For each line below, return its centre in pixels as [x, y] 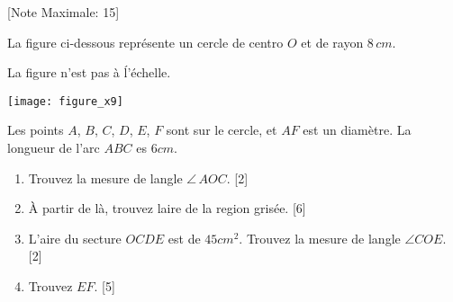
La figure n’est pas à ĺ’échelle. [89, 72]
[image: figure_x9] [65, 101]
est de [184, 238]
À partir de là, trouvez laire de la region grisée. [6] [167, 208]
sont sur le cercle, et [222, 130]
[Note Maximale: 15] [63, 12]
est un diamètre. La [357, 130]
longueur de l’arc [54, 148]
